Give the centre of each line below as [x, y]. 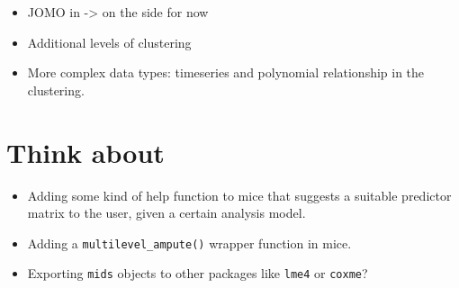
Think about [85, 152]
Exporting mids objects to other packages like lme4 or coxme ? [198, 273]
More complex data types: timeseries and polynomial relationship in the [226, 72]
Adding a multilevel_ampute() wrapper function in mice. [189, 243]
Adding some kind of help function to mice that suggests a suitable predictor [239, 195]
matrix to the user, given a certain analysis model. [166, 213]
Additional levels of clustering [109, 42]
